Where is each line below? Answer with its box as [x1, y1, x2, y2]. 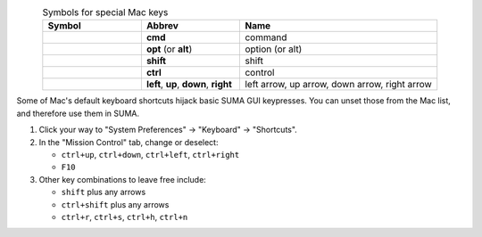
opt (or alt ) [145, 43, 193, 55]
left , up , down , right [145, 78, 232, 91]
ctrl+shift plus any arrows [61, 199, 170, 209]
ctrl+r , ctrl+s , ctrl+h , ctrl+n [61, 211, 188, 222]
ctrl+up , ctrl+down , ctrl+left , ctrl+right [61, 149, 240, 159]
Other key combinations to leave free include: [38, 174, 207, 184]
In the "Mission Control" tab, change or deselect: [38, 136, 219, 147]
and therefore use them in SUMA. [16, 108, 140, 118]
